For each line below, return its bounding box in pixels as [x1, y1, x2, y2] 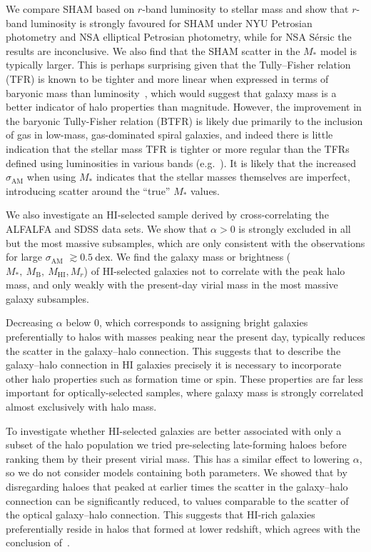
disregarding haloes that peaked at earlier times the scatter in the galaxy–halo [6, 479, 348, 493]
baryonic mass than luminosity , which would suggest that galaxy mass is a [6, 85, 337, 100]
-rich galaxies [258, 507, 315, 522]
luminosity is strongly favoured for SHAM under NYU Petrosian [31, 15, 312, 30]
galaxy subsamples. [6, 291, 89, 306]
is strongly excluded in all [238, 221, 351, 236]
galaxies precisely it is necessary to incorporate [136, 357, 342, 372]
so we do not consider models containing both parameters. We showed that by [6, 465, 347, 480]
